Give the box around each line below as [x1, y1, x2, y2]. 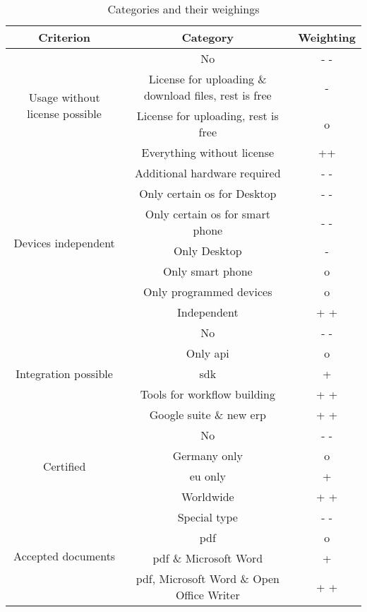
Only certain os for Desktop [139, 185, 277, 201]
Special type [177, 509, 238, 525]
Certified [42, 457, 86, 474]
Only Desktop [173, 242, 242, 259]
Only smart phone [162, 263, 253, 279]
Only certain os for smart [145, 206, 270, 222]
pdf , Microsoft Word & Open [136, 570, 279, 587]
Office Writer [175, 587, 240, 603]
